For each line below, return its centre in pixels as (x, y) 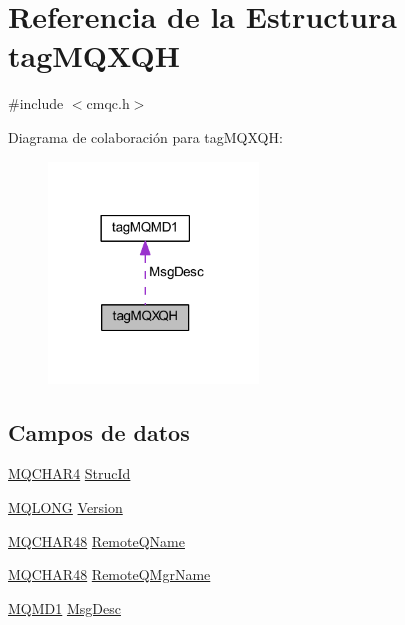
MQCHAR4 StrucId (69, 473)
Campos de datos (99, 431)
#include (36, 103)
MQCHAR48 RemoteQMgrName (109, 574)
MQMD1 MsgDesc (64, 607)
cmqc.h (108, 103)
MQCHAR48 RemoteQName (96, 540)
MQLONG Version (65, 507)
